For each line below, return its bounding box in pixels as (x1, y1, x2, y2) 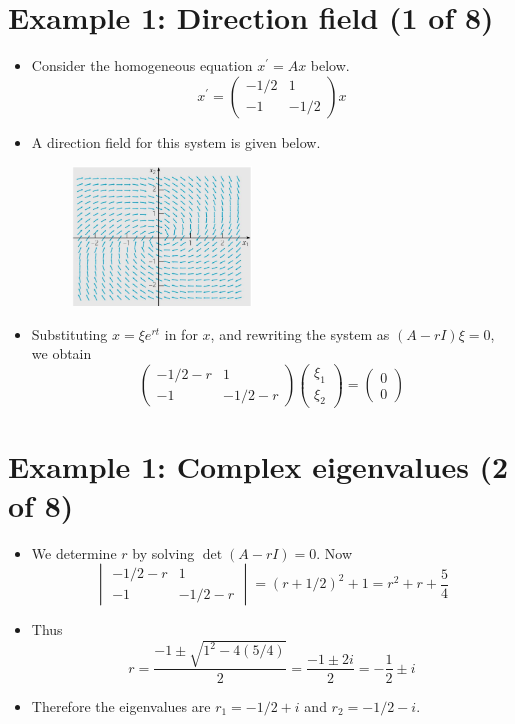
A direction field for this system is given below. (31, 131, 321, 152)
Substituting (31, 323, 108, 344)
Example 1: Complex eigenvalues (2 (8, 445, 509, 486)
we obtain (31, 343, 92, 364)
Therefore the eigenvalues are (31, 695, 211, 716)
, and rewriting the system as (210, 323, 390, 344)
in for (164, 323, 198, 344)
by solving (132, 542, 195, 563)
